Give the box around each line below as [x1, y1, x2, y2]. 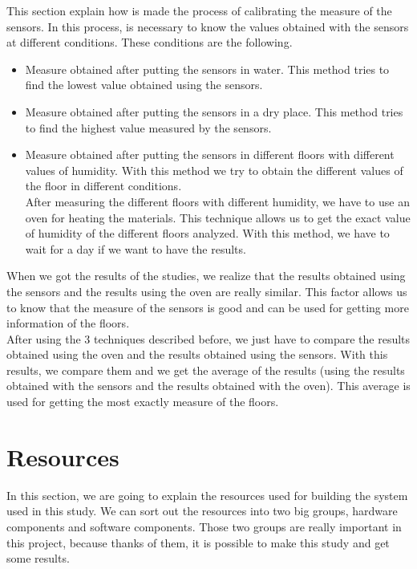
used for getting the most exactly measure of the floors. [6, 393, 279, 410]
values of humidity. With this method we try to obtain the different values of [25, 161, 403, 178]
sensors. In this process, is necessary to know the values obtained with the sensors [6, 18, 409, 35]
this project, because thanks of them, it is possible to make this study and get [6, 534, 390, 551]
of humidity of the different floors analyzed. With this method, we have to [25, 225, 390, 242]
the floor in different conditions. [25, 177, 182, 194]
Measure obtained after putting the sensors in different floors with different [25, 146, 395, 163]
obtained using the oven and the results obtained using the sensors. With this [6, 346, 388, 363]
